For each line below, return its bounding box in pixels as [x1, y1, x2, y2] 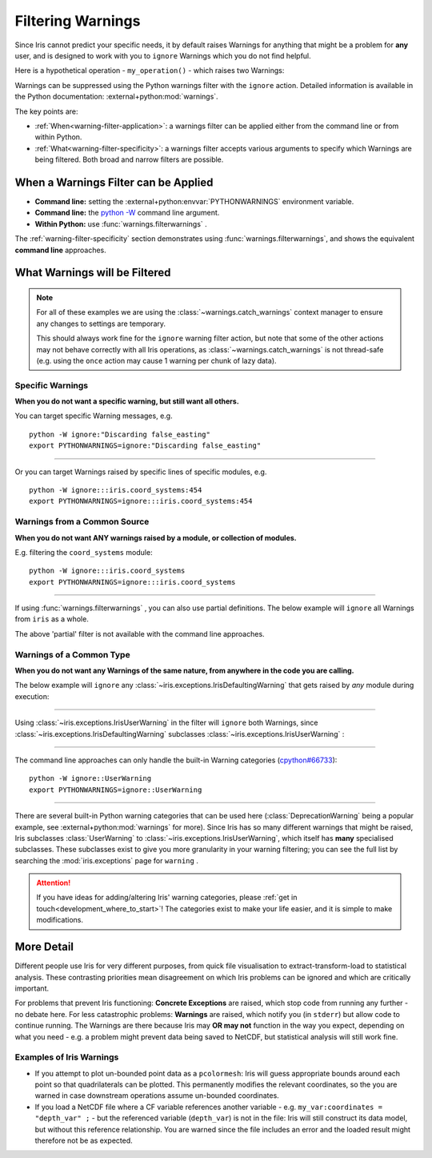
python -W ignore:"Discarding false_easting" [29, 429, 211, 439]
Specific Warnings [14, 380, 89, 391]
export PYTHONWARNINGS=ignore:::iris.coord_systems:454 [29, 497, 253, 506]
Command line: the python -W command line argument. [34, 208, 220, 218]
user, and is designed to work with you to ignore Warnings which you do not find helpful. [14, 50, 311, 60]
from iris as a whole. [14, 614, 90, 624]
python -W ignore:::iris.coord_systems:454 [29, 485, 202, 494]
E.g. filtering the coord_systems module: [14, 547, 153, 557]
